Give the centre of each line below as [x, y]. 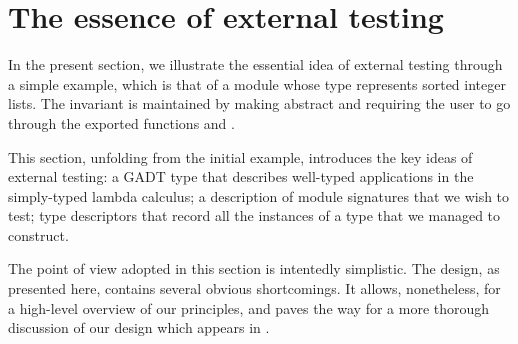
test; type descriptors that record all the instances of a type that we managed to [254, 215]
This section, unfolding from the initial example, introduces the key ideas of [240, 156]
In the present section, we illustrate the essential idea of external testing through [255, 64]
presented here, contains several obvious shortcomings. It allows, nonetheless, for [254, 288]
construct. [38, 234]
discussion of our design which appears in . [139, 327]
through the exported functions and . [121, 122]
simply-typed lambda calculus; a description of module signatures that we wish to [259, 195]
